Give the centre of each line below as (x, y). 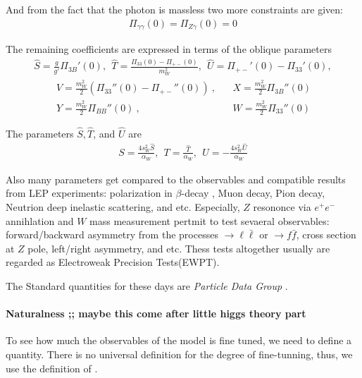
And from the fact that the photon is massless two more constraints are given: (174, 9)
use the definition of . (52, 368)
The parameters (40, 134)
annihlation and (40, 220)
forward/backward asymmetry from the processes (112, 234)
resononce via (282, 207)
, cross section (326, 234)
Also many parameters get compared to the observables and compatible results (176, 179)
